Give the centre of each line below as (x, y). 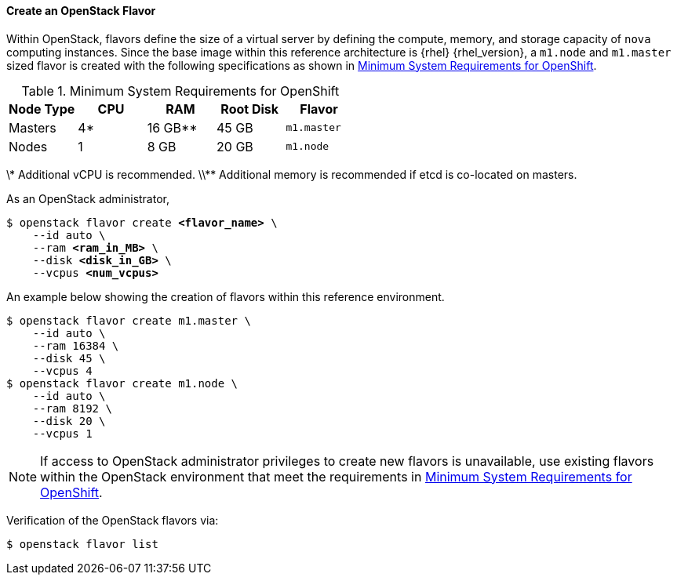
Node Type (42, 109)
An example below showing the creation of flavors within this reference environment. (226, 296)
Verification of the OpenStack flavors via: (113, 520)
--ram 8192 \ (72, 408)
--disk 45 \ (69, 358)
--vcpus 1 (62, 433)
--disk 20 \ (69, 421)
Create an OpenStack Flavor (81, 11)
